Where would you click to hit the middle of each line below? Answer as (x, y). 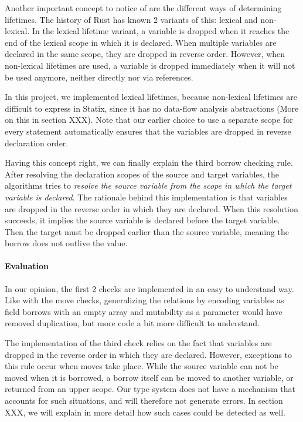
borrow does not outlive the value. (66, 243)
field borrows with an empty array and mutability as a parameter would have (144, 311)
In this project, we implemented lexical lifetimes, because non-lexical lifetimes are (151, 97)
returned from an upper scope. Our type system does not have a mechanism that (150, 389)
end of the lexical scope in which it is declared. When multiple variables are (141, 42)
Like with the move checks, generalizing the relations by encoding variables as (144, 300)
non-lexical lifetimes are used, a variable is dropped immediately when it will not (150, 65)
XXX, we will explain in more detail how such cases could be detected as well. (145, 412)
